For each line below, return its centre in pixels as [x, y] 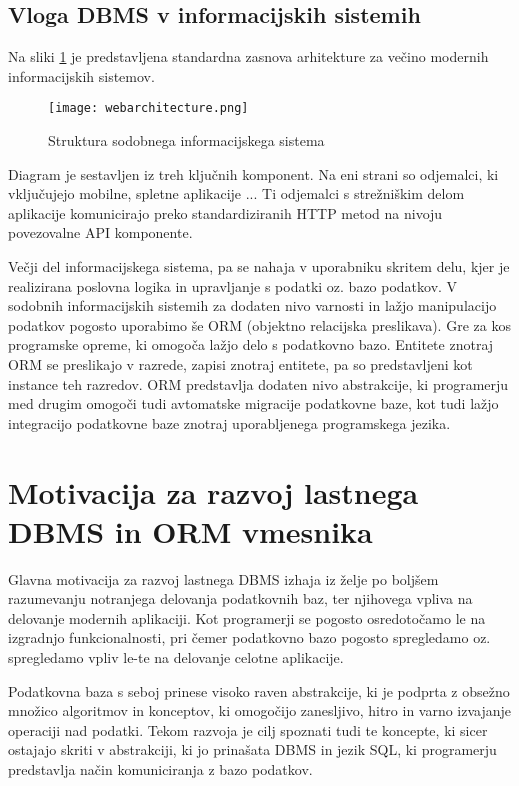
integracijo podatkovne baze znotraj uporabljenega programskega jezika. [229, 422]
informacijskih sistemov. [81, 75]
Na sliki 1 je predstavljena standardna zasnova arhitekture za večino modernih [248, 56]
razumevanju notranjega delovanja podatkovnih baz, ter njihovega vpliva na [240, 598]
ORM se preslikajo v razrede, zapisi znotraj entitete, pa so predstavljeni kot [240, 363]
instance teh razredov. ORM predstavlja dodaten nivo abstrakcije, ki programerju [258, 383]
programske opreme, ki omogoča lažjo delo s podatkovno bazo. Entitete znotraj [251, 344]
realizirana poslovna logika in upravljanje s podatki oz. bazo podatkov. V [233, 285]
